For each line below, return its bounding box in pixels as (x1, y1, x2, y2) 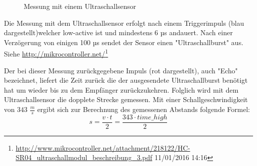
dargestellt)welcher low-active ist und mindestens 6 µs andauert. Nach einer (4, 27, 233, 38)
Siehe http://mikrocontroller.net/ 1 (4, 47, 108, 59)
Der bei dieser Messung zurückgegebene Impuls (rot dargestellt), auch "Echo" (4, 65, 238, 75)
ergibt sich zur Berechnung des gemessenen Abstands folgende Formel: (37, 104, 250, 114)
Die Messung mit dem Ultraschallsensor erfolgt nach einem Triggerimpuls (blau (4, 17, 244, 28)
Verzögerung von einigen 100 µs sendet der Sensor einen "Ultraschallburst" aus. (4, 37, 244, 47)
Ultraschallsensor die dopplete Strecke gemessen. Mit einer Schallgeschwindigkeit (4, 94, 248, 105)
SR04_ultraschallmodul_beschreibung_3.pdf (15, 152, 153, 163)
